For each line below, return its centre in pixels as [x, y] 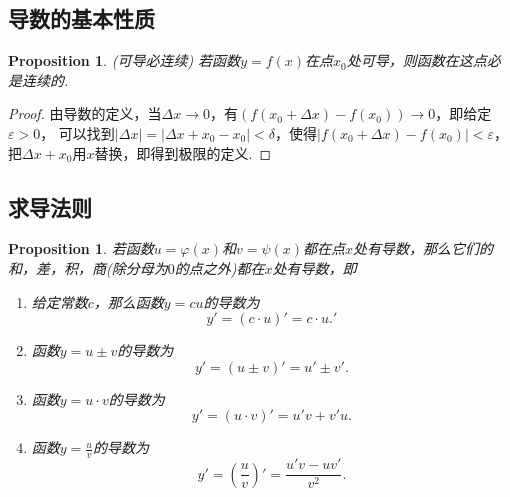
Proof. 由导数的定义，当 [85, 113]
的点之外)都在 [219, 267]
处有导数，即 [314, 267]
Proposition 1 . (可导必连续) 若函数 [124, 60]
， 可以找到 [77, 132]
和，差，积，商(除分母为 [88, 267]
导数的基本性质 [81, 18]
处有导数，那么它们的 [423, 248]
